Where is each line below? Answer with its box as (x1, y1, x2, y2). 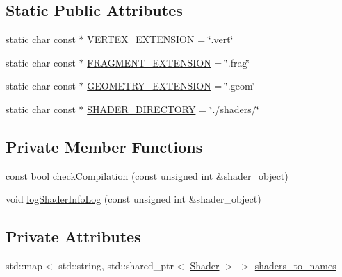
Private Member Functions (6, 135, 203, 157)
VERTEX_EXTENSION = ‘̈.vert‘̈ (87, 32, 234, 47)
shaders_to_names (254, 258, 336, 273)
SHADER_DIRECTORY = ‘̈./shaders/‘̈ (87, 101, 259, 116)
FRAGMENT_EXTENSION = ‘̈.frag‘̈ (87, 55, 250, 69)
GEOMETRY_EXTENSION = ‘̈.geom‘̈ (87, 78, 256, 93)
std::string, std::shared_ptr (58, 258, 174, 273)
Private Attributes (6, 226, 141, 247)
